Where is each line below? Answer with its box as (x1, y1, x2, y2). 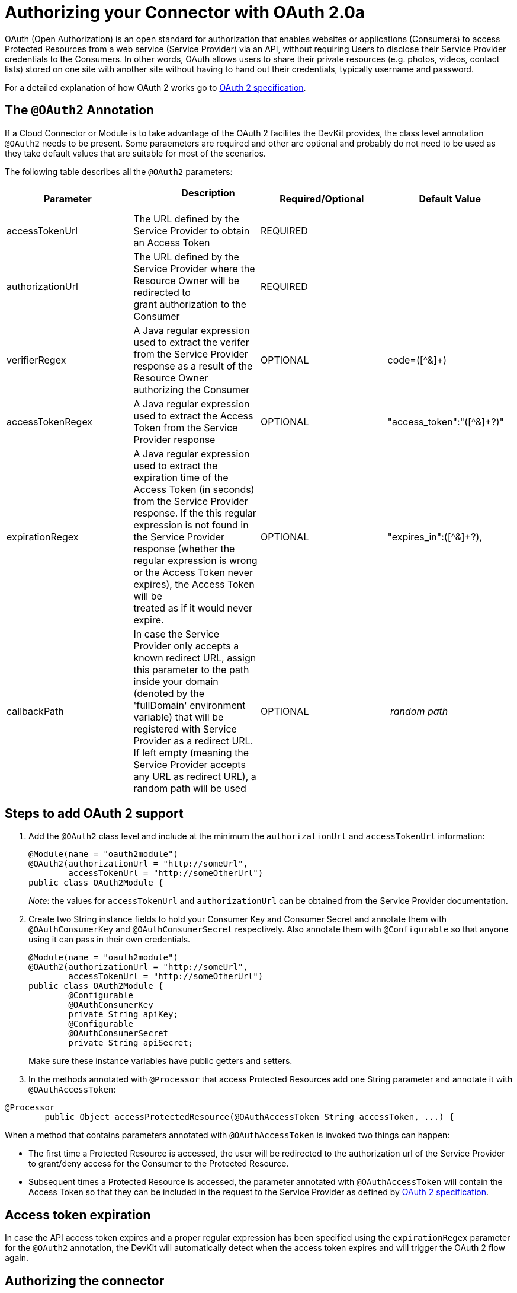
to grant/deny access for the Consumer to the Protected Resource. (28, 1158, 289, 1169)
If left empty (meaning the (133, 746, 249, 759)
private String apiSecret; (68, 1038, 194, 1048)
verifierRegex (7, 353, 66, 366)
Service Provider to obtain (133, 224, 250, 237)
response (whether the (133, 542, 235, 555)
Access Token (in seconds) (133, 483, 255, 495)
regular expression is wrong (133, 554, 258, 566)
